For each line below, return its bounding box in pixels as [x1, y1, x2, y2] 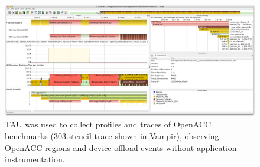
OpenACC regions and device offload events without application [5, 141, 237, 153]
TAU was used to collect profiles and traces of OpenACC [5, 118, 212, 130]
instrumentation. [5, 153, 65, 165]
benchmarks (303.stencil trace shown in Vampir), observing [5, 130, 219, 142]
